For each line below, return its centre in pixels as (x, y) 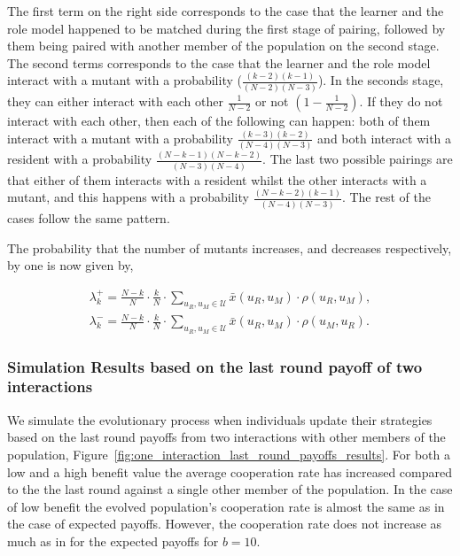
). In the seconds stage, (381, 80)
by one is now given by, (70, 265)
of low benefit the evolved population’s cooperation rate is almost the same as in (226, 506)
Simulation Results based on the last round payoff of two (215, 366)
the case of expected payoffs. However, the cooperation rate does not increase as (225, 524)
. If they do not (401, 101)
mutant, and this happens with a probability (128, 197)
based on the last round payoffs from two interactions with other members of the (226, 437)
